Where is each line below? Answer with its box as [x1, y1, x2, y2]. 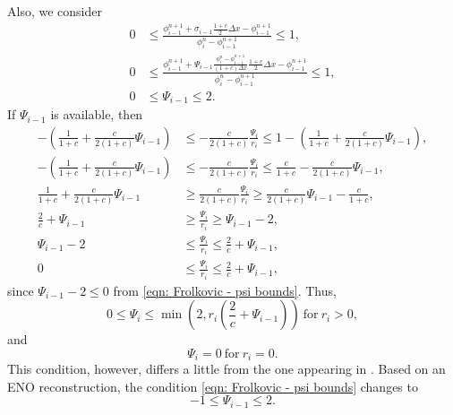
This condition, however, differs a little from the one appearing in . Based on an [7, 359, 446, 378]
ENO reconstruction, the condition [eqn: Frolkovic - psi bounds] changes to [7, 376, 418, 395]
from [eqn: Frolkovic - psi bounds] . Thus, [113, 281, 337, 299]
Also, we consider [7, 2, 102, 20]
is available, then [50, 105, 143, 124]
